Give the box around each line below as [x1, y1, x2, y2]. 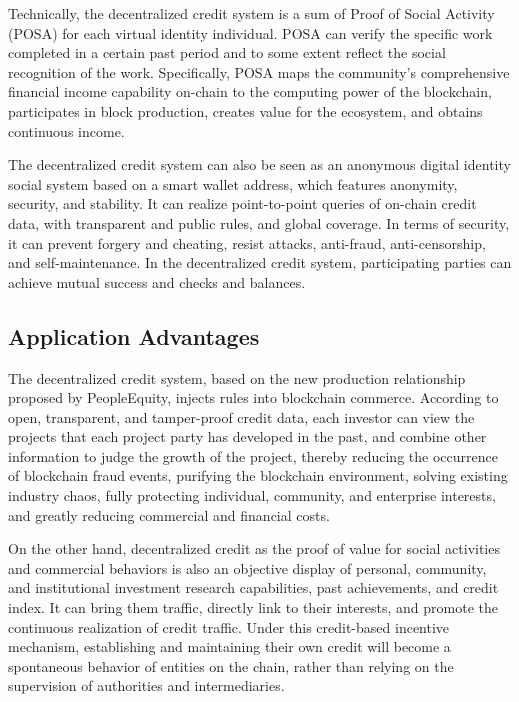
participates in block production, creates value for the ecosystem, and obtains [8, 100, 483, 121]
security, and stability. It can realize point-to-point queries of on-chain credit [8, 193, 477, 214]
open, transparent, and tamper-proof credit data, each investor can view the [8, 406, 475, 427]
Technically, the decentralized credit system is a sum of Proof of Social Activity [8, 3, 495, 23]
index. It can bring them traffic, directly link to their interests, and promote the [8, 597, 499, 618]
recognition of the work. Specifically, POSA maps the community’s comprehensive [8, 61, 510, 82]
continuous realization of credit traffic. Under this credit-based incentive [8, 616, 450, 637]
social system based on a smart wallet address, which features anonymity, [8, 173, 458, 194]
